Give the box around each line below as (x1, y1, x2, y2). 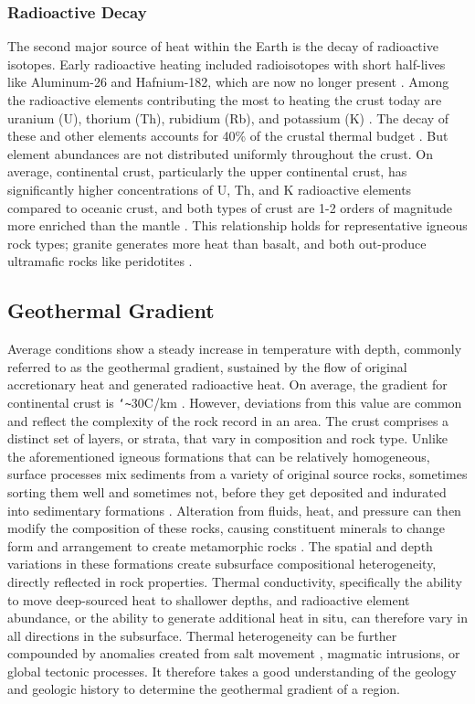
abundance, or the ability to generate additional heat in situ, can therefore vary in (7, 608, 468, 627)
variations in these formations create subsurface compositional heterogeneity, (7, 554, 437, 573)
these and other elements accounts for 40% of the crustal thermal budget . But (7, 126, 449, 145)
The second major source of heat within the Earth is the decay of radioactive (7, 37, 438, 56)
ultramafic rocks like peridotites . (7, 251, 193, 271)
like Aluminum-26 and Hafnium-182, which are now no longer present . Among (7, 72, 449, 91)
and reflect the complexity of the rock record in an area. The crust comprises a (7, 411, 449, 430)
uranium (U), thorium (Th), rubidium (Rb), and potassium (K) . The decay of (7, 108, 449, 127)
